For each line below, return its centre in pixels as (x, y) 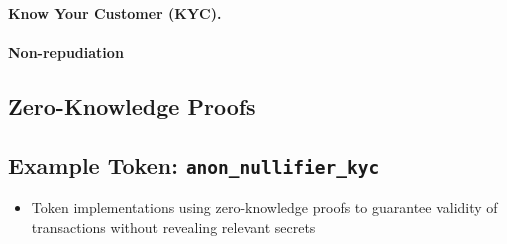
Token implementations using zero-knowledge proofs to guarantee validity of (264, 206)
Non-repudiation (66, 51)
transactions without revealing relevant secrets (173, 226)
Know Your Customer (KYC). (115, 12)
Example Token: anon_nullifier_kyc (194, 164)
